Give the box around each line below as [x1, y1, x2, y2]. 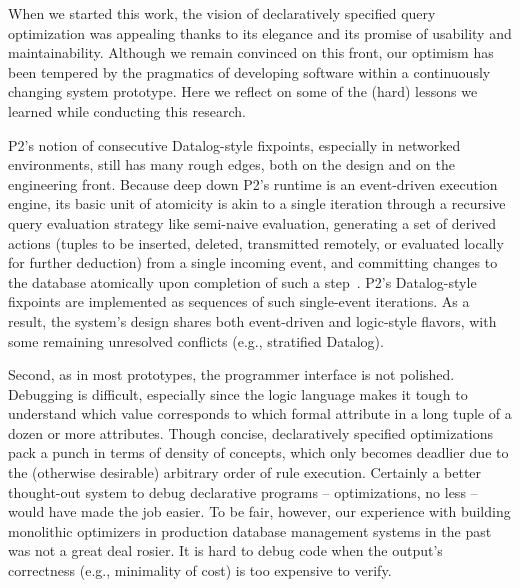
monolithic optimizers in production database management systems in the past [8, 520, 492, 541]
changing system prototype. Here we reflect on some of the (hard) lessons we [8, 81, 478, 102]
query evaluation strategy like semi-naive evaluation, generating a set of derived [8, 212, 497, 233]
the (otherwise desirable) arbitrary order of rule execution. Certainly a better [8, 462, 482, 483]
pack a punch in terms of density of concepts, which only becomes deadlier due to [8, 442, 509, 463]
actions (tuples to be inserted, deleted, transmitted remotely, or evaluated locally [8, 232, 504, 253]
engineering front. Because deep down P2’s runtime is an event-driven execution [8, 173, 498, 194]
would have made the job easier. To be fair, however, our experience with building [8, 501, 511, 522]
